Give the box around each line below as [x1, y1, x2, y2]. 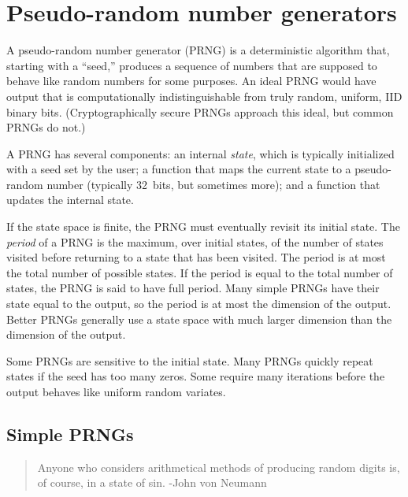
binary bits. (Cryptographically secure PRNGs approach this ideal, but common [6, 103, 394, 120]
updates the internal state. [6, 191, 134, 208]
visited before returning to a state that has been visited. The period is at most [6, 249, 386, 265]
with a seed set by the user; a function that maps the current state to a [6, 161, 351, 177]
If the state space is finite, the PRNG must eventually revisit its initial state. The [6, 218, 400, 235]
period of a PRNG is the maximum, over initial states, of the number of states [6, 233, 384, 250]
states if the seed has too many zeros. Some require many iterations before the [6, 368, 385, 384]
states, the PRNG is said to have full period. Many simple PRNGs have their [6, 280, 380, 296]
